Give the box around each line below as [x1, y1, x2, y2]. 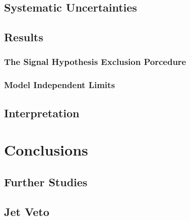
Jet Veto [4, 203, 49, 219]
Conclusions [4, 139, 88, 160]
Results [4, 29, 43, 45]
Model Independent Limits [4, 79, 115, 91]
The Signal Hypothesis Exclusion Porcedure [4, 55, 186, 68]
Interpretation [4, 105, 80, 120]
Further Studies [4, 174, 88, 189]
